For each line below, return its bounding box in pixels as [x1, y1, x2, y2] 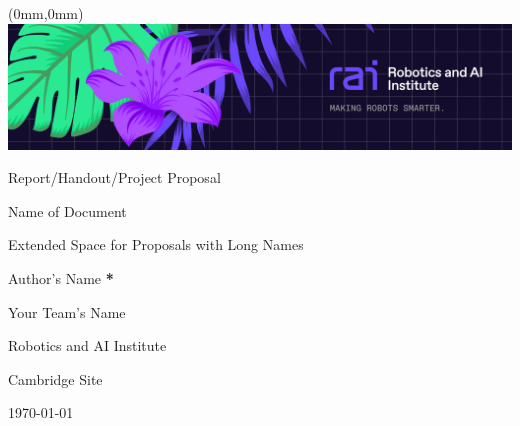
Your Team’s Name [8, 301, 126, 322]
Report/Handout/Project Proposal [8, 167, 221, 188]
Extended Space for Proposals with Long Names [8, 234, 304, 255]
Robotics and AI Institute [8, 335, 167, 356]
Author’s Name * [8, 267, 114, 288]
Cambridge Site [8, 368, 103, 389]
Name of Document [8, 200, 127, 221]
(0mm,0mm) [8, 3, 84, 23]
